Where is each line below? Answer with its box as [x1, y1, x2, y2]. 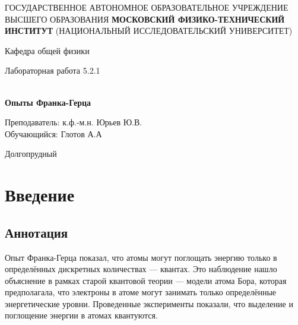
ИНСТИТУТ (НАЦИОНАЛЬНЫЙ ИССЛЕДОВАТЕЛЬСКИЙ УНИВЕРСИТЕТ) [5, 24, 293, 37]
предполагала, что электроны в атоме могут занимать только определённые [5, 286, 276, 298]
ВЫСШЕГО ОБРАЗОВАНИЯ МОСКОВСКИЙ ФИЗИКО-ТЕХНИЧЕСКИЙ [5, 12, 285, 25]
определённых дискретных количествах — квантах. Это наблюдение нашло [5, 263, 277, 275]
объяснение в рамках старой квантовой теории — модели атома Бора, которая [5, 274, 287, 286]
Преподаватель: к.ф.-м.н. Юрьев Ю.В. [5, 116, 142, 128]
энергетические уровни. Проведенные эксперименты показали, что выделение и [5, 297, 293, 310]
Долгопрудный [5, 147, 57, 160]
